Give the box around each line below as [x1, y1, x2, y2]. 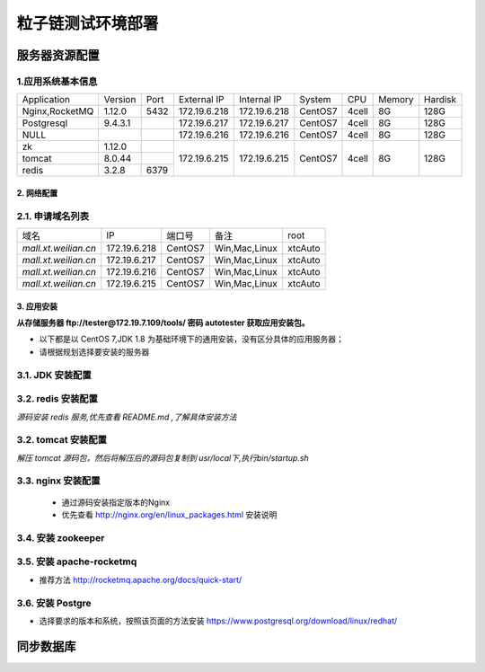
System [299, 93, 331, 106]
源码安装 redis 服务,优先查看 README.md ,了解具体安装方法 [16, 411, 237, 422]
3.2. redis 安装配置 [16, 393, 99, 405]
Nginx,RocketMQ [22, 105, 94, 118]
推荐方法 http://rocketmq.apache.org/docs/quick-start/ [39, 574, 242, 585]
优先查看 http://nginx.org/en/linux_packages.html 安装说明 [61, 509, 278, 520]
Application [22, 93, 71, 106]
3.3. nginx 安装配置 [16, 474, 101, 487]
